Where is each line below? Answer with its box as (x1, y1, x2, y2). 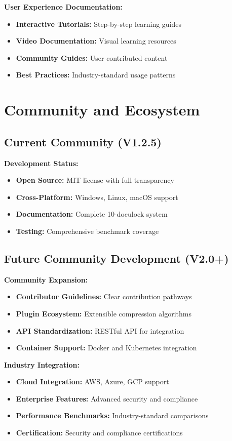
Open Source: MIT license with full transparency (16, 175, 174, 185)
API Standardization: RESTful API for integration (16, 325, 184, 336)
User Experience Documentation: (4, 2, 123, 12)
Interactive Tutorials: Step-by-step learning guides (16, 18, 182, 29)
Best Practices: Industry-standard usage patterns (16, 69, 176, 80)
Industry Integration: (4, 359, 80, 370)
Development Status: (4, 157, 79, 168)
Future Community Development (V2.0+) (4, 250, 229, 266)
